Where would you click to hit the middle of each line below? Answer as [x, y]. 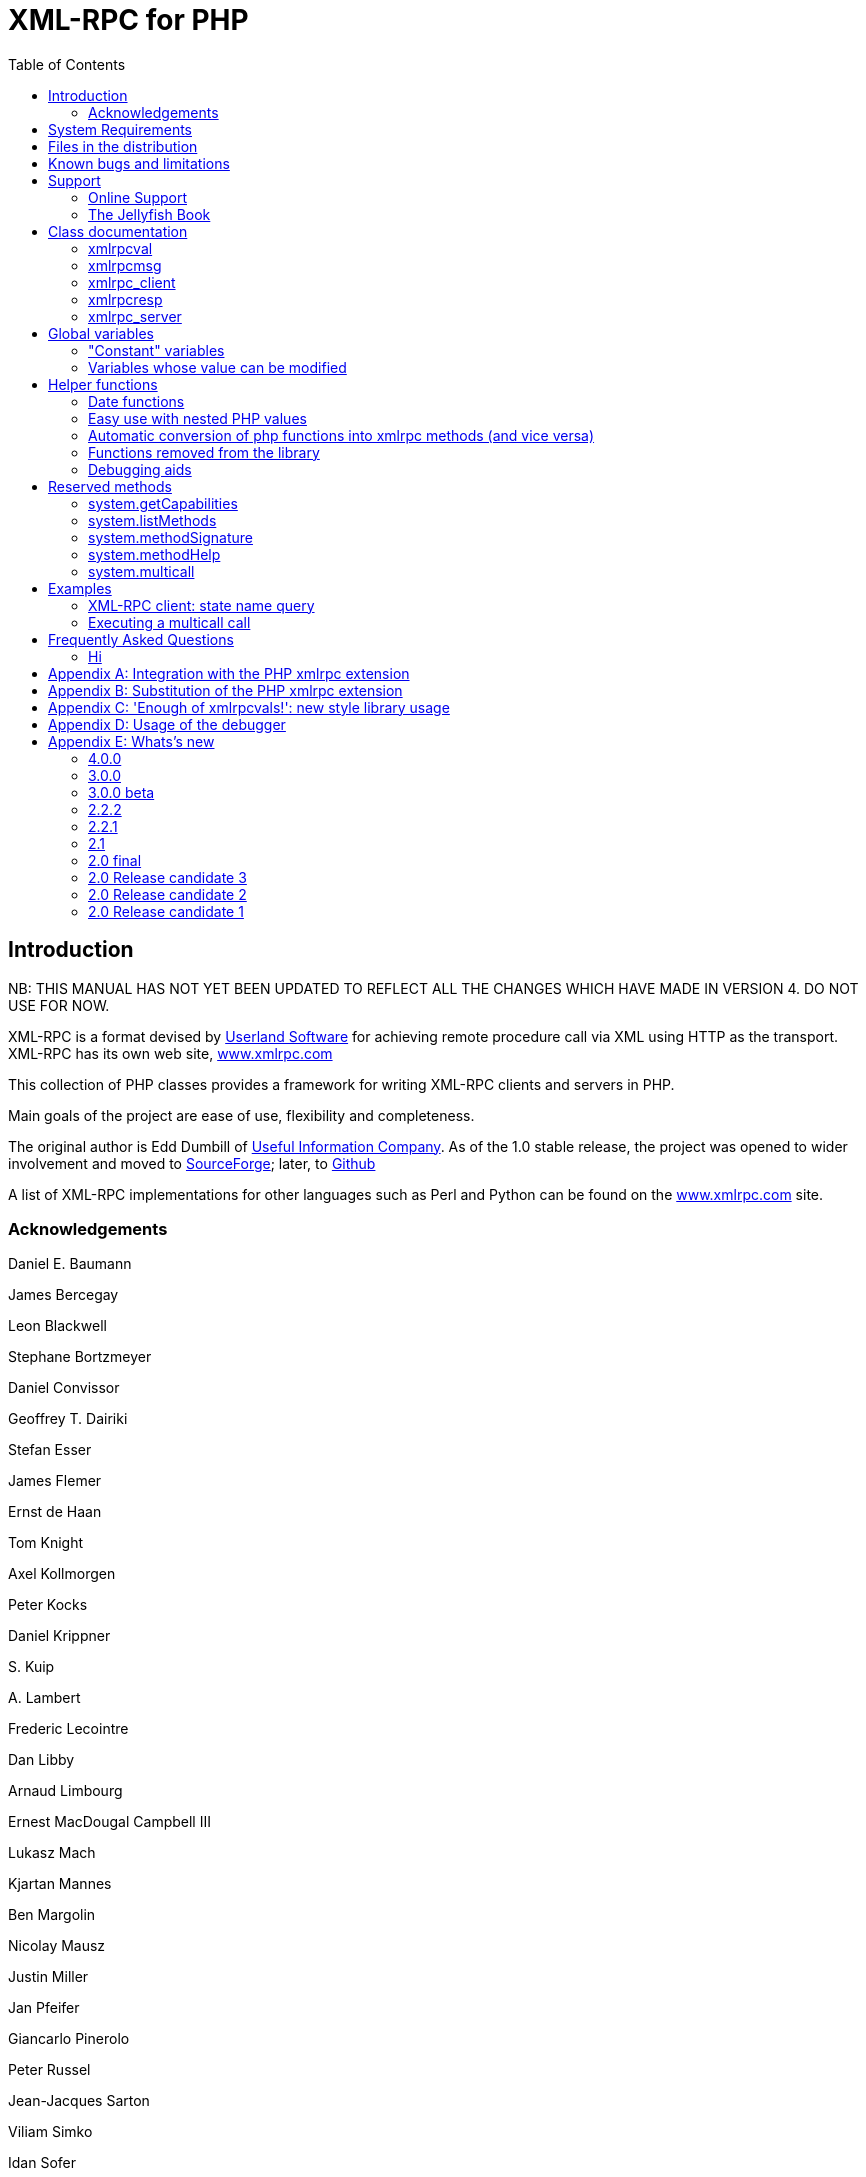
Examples [80, 588]
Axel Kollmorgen [62, 1574]
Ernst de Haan [55, 1512]
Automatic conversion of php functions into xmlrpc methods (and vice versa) [341, 435]
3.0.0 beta [121, 792]
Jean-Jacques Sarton [79, 2101]
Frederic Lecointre [68, 1729]
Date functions [136, 401]
